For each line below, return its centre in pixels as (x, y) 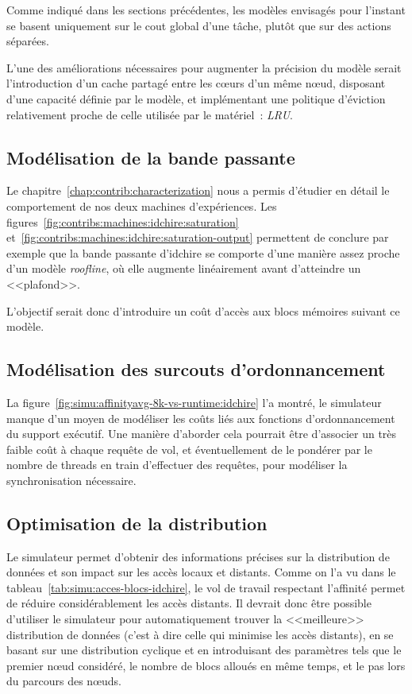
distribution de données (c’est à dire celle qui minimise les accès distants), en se (200, 634)
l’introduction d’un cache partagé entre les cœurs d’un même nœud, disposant (196, 83)
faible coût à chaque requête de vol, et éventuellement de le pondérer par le (189, 449)
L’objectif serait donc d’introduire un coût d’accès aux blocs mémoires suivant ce (203, 310)
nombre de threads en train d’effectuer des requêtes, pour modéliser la (177, 465)
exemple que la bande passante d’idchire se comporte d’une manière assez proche (203, 252)
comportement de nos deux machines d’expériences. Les (142, 205)
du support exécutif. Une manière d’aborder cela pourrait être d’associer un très (202, 434)
